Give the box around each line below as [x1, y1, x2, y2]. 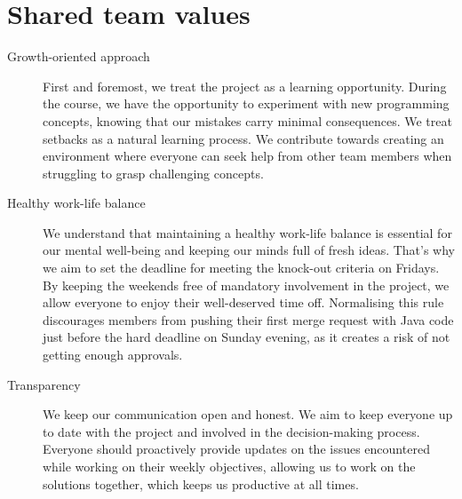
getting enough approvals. [43, 345, 183, 364]
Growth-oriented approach [7, 47, 150, 66]
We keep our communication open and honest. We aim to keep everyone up [43, 405, 453, 424]
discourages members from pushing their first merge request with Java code [43, 310, 454, 329]
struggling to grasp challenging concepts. [43, 163, 264, 182]
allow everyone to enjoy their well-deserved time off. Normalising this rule [43, 293, 444, 312]
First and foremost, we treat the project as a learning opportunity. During [43, 76, 447, 95]
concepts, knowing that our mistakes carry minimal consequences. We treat [43, 111, 452, 130]
